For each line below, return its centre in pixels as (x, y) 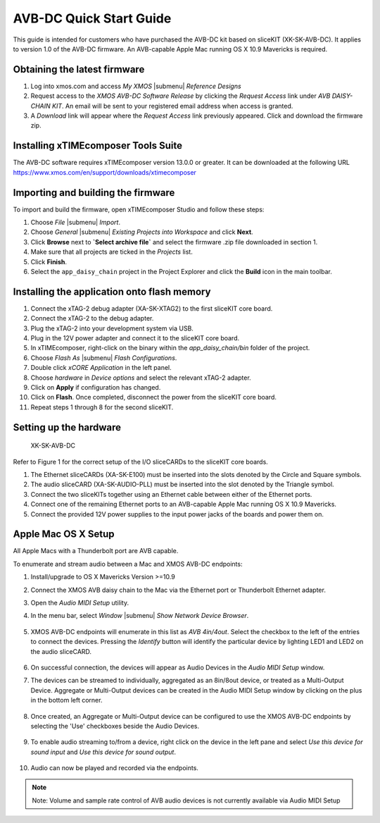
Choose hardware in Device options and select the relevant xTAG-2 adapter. (141, 378)
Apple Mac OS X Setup (64, 534)
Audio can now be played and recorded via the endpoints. (114, 768)
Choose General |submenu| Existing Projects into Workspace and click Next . (142, 232)
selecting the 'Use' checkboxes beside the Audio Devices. (115, 726)
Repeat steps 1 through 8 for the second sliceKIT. (102, 407)
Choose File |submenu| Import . (76, 222)
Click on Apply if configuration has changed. (96, 387)
